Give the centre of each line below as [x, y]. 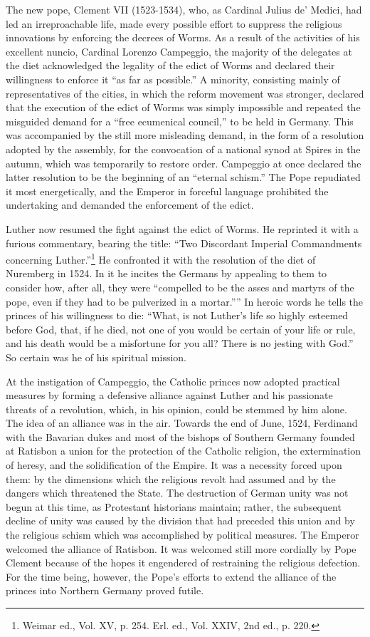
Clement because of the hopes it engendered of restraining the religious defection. [183, 563]
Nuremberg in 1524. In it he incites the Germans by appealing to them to [166, 273]
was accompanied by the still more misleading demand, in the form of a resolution [185, 135]
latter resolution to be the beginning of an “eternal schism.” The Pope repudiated [183, 177]
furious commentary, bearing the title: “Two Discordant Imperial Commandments [184, 243]
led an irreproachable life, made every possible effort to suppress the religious [174, 23]
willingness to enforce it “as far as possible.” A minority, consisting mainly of [173, 79]
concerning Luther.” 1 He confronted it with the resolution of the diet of [161, 258]
